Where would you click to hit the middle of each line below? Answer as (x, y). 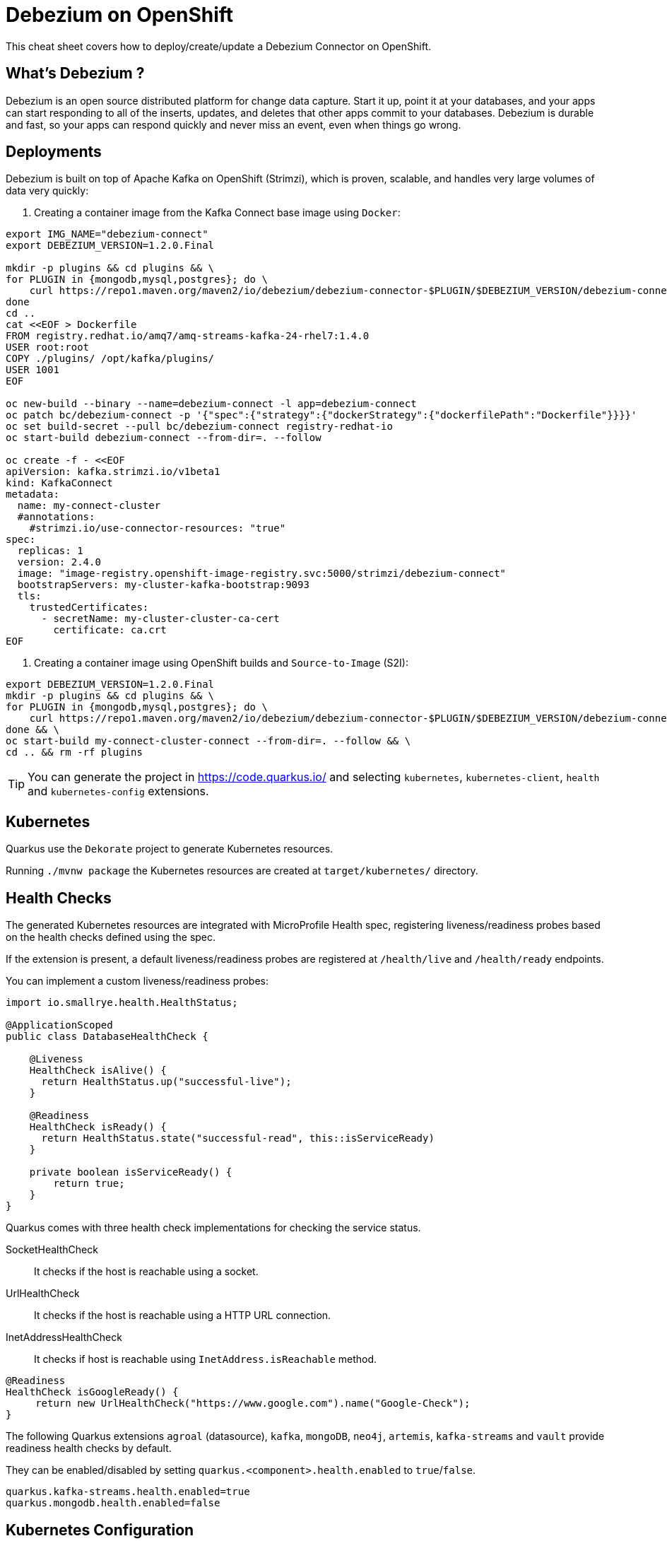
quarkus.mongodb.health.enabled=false (113, 1503)
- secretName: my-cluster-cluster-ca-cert (160, 619)
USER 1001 (33, 370)
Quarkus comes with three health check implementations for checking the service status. (213, 1228)
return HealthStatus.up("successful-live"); (166, 1082)
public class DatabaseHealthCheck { (107, 1037)
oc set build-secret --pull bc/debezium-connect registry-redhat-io (199, 427)
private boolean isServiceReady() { (131, 1172)
